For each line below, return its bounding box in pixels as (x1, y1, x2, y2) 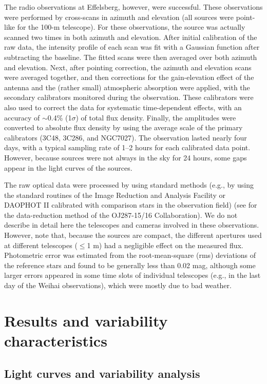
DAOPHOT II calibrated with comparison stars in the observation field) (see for (4, 199, 257, 210)
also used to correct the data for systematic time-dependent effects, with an (4, 102, 242, 112)
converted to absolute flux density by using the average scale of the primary (4, 122, 243, 133)
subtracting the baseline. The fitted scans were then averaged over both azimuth (4, 51, 257, 62)
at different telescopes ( (4, 239, 78, 250)
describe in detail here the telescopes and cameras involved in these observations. (4, 219, 259, 230)
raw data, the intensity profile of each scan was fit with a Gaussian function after (4, 42, 260, 52)
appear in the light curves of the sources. (4, 162, 132, 173)
